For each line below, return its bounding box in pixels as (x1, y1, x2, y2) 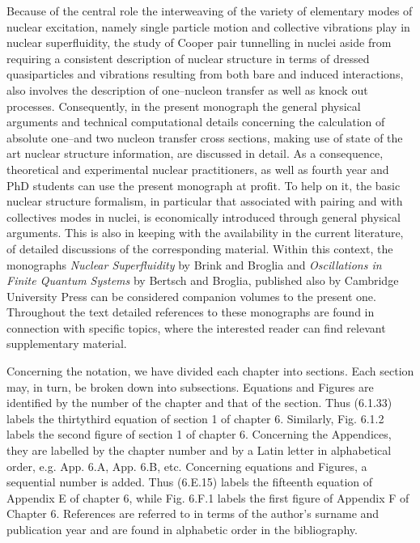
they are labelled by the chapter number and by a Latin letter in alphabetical (6, 442, 392, 459)
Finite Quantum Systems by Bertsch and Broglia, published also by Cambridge (6, 272, 399, 289)
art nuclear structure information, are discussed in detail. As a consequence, (6, 145, 384, 162)
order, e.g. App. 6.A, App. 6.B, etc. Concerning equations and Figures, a (6, 457, 367, 474)
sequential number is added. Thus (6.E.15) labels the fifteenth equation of (6, 473, 373, 490)
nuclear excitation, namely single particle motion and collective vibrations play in (6, 18, 410, 35)
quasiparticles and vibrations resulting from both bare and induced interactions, (6, 66, 404, 83)
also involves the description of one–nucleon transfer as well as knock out (6, 81, 368, 98)
